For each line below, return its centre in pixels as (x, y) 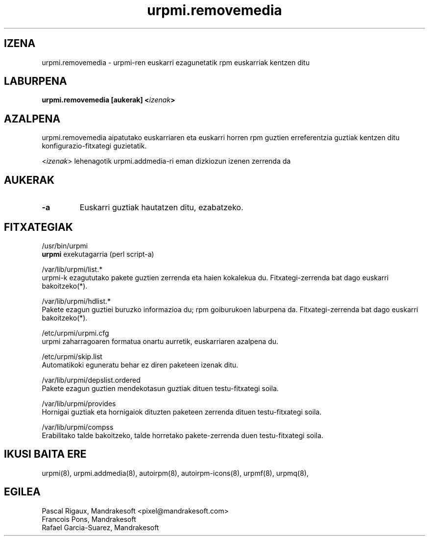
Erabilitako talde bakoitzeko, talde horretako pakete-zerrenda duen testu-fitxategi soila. (183, 435)
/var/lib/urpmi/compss (78, 427)
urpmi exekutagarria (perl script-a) (98, 254)
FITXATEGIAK (38, 227)
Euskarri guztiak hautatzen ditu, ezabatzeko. (161, 208)
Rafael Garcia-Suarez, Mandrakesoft (100, 527)
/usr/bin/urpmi (65, 245)
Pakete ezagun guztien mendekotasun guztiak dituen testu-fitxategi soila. (160, 388)
